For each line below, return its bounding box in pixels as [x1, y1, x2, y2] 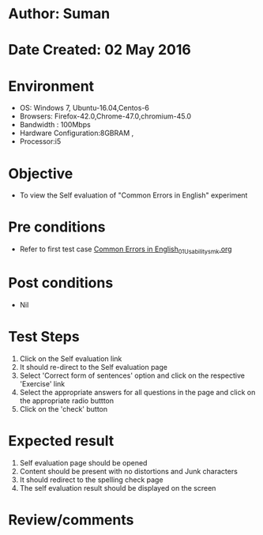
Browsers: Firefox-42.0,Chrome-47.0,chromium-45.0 [19, 111, 192, 121]
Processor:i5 [19, 137, 62, 146]
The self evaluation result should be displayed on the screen [19, 483, 216, 492]
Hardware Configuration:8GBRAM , [19, 128, 134, 138]
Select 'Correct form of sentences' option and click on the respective [19, 371, 245, 380]
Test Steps [8, 328, 81, 346]
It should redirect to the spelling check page [19, 475, 163, 484]
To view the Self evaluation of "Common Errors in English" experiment [19, 190, 248, 200]
